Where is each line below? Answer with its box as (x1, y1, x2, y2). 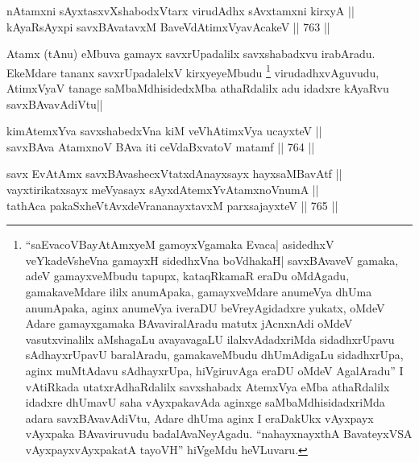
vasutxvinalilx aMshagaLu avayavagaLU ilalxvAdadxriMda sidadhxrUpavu (25, 330, 395, 347)
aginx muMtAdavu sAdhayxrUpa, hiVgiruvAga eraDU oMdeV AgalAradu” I (25, 362, 404, 378)
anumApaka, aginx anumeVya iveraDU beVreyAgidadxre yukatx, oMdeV (25, 299, 385, 316)
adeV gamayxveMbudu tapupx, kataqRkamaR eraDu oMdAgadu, (25, 267, 350, 284)
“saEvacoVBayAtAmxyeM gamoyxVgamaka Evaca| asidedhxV (25, 236, 334, 253)
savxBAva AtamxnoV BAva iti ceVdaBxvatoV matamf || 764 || (6, 138, 315, 155)
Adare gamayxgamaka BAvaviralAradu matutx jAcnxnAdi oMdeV (25, 315, 353, 332)
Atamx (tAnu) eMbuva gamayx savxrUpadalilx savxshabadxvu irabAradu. (6, 45, 375, 62)
